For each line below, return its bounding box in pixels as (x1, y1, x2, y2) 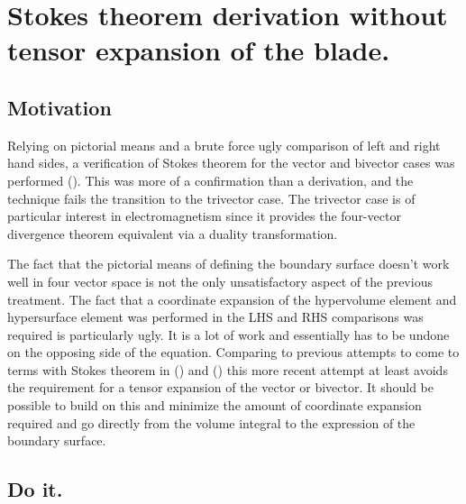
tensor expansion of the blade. (7, 32, 390, 69)
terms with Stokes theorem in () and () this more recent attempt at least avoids (7, 360, 448, 379)
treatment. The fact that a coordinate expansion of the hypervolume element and (7, 289, 457, 308)
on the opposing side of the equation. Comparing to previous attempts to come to (7, 343, 460, 362)
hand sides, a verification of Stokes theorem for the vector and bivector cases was (7, 153, 455, 172)
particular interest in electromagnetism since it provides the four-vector (7, 206, 401, 225)
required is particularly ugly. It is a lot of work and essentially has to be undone (7, 325, 450, 344)
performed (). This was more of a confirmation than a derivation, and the (7, 170, 414, 189)
